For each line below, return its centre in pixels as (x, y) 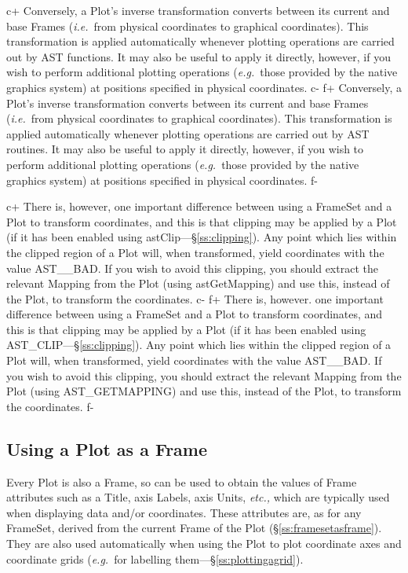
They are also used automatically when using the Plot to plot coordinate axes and (204, 544)
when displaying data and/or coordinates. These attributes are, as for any (184, 512)
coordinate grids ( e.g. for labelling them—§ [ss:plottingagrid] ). (155, 558)
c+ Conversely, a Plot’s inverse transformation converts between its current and (198, 10)
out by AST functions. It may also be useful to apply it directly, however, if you (199, 56)
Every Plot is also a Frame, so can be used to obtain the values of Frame (182, 481)
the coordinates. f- (50, 406)
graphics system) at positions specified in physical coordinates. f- (162, 180)
